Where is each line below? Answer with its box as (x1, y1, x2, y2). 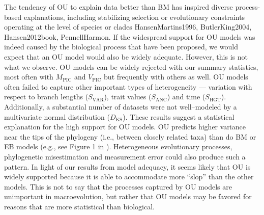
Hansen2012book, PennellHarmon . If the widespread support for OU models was (4, 31, 255, 42)
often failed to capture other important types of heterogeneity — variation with (4, 81, 252, 92)
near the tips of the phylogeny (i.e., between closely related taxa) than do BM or (4, 131, 256, 142)
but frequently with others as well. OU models (104, 71, 248, 82)
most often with (4, 71, 53, 82)
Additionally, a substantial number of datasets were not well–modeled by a (4, 101, 237, 112)
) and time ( (167, 91, 206, 102)
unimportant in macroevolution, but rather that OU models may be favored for (4, 191, 252, 202)
